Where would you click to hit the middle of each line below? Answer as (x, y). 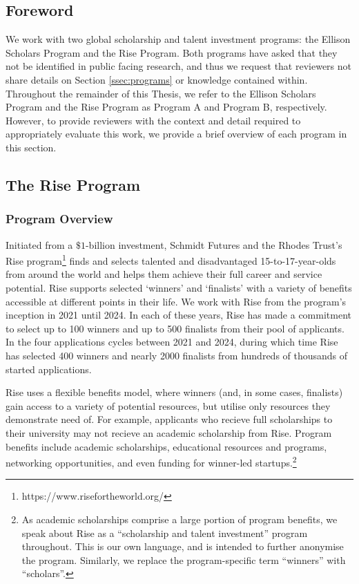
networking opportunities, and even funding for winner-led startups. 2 (151, 461)
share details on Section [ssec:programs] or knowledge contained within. (157, 79)
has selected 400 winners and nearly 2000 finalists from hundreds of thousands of (177, 355)
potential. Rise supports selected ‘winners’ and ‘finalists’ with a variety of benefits (179, 287)
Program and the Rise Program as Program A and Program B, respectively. (166, 107)
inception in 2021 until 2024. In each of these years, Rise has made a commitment (178, 315)
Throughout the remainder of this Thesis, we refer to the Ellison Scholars (161, 93)
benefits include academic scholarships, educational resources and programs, (166, 446)
